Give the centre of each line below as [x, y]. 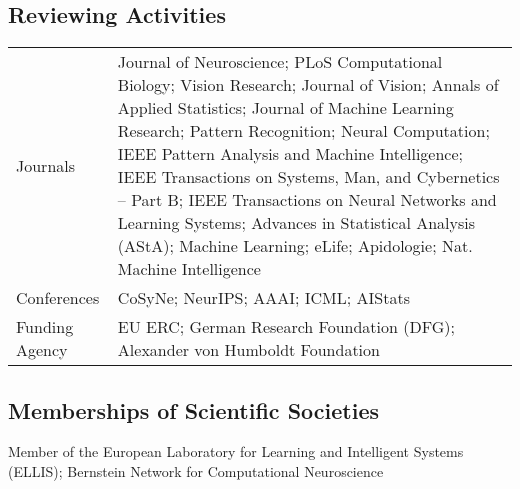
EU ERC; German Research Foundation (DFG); [286, 327]
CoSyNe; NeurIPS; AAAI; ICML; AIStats [263, 298]
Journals [46, 165]
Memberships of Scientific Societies [193, 409]
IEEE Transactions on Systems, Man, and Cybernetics [308, 177]
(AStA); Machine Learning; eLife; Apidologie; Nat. [295, 246]
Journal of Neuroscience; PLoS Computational [280, 62]
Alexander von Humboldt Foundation [248, 350]
